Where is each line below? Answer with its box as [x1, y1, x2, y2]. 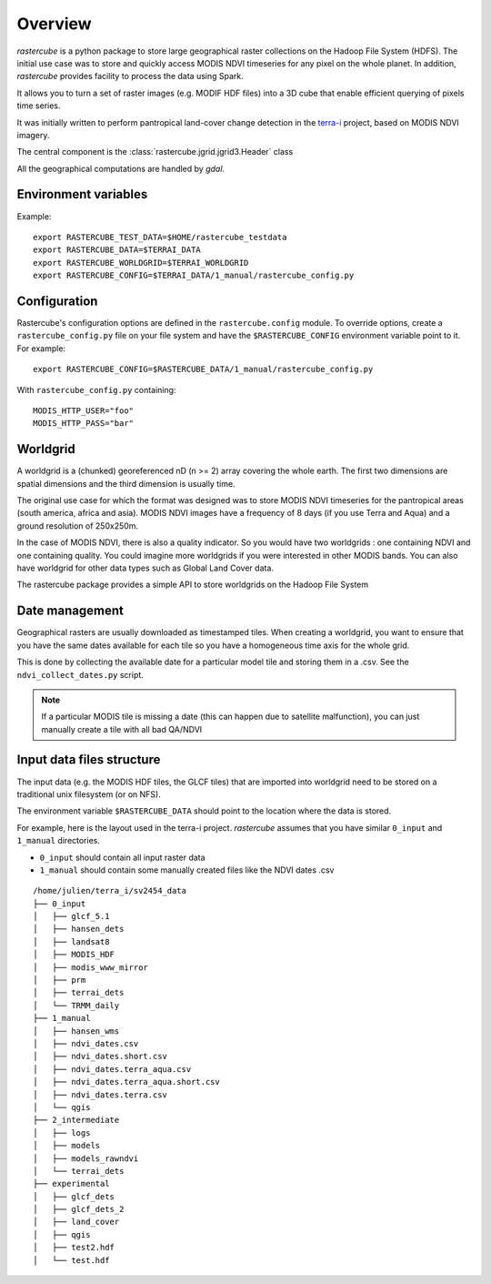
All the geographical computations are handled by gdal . [16, 163, 225, 174]
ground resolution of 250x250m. [16, 520, 139, 531]
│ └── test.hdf [33, 1255, 110, 1265]
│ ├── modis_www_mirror [33, 962, 149, 973]
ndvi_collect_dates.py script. [16, 669, 145, 680]
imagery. [16, 129, 50, 140]
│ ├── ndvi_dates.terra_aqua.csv [33, 1064, 192, 1074]
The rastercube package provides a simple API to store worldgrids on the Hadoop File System [16, 579, 369, 591]
